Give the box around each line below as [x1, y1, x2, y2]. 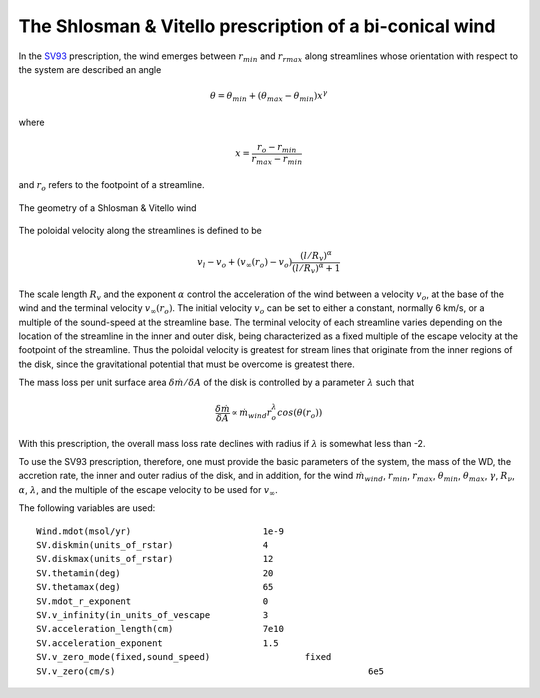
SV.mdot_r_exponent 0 [36, 595, 269, 607]
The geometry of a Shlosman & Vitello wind [18, 201, 197, 214]
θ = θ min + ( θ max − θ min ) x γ [210, 88, 328, 104]
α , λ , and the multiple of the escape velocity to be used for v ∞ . [18, 483, 279, 498]
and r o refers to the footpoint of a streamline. [18, 179, 205, 193]
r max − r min [251, 153, 303, 167]
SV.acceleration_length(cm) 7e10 [36, 623, 285, 635]
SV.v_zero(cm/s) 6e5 [36, 665, 385, 677]
